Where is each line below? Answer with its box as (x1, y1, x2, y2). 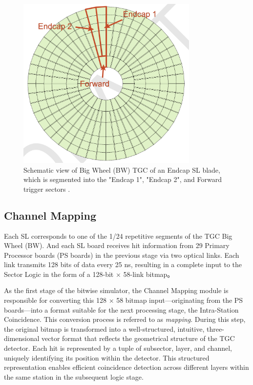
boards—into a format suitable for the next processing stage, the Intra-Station (4, 304, 239, 315)
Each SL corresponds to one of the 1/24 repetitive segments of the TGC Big (4, 230, 232, 241)
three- (207, 323, 224, 334)
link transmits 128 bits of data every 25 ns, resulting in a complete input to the (4, 259, 242, 270)
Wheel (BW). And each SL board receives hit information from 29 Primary (4, 240, 230, 250)
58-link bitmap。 (123, 269, 174, 279)
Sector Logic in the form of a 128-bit (4, 269, 114, 279)
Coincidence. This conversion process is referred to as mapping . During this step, (4, 314, 246, 324)
